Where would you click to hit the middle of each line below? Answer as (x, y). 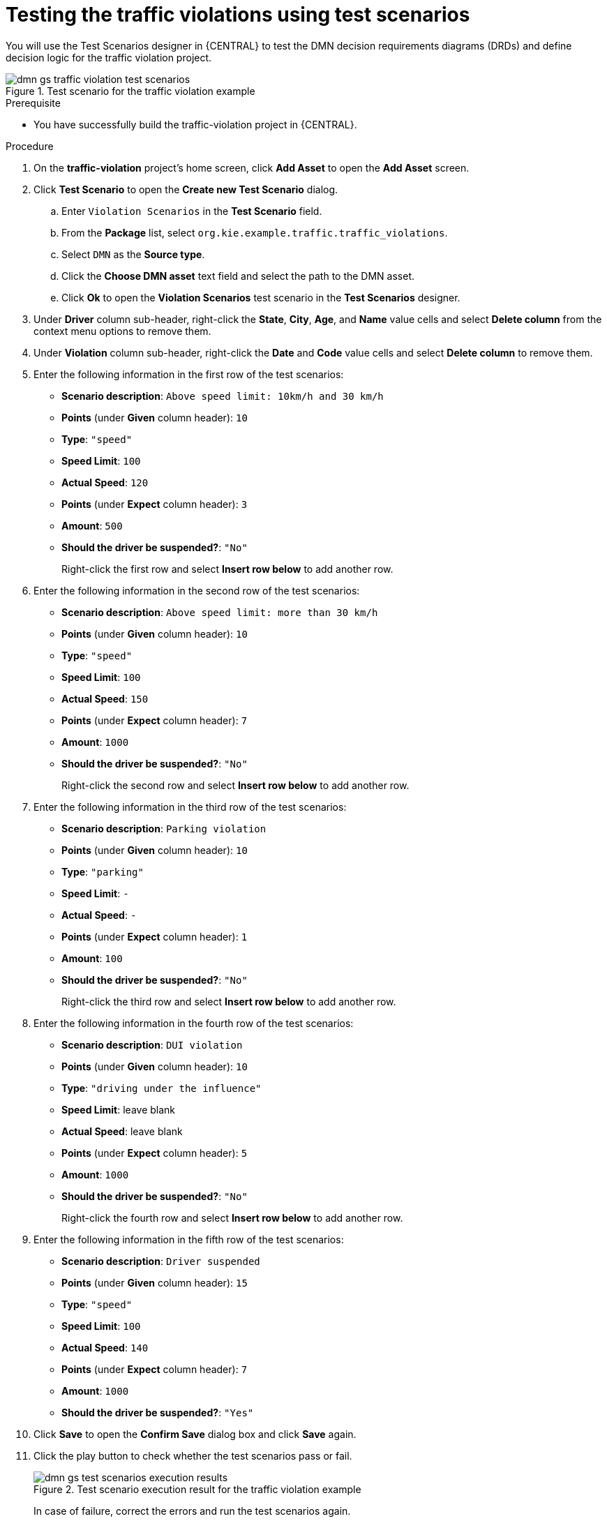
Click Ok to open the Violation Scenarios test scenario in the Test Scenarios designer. (261, 297)
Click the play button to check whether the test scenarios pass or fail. (193, 1455)
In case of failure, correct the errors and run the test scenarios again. (192, 1511)
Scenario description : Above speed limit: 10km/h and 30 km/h (223, 396)
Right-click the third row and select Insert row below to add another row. (229, 1001)
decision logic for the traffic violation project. (109, 57)
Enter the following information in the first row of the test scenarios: (189, 374)
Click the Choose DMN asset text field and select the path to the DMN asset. (238, 276)
